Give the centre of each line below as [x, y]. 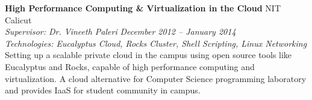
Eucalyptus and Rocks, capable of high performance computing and [130, 66]
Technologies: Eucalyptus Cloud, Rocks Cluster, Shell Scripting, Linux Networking [156, 43]
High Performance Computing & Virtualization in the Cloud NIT [143, 8]
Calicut [18, 19]
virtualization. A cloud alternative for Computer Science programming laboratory [156, 78]
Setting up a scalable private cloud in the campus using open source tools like [148, 55]
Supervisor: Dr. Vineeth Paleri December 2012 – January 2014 [120, 31]
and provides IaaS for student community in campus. [103, 90]
